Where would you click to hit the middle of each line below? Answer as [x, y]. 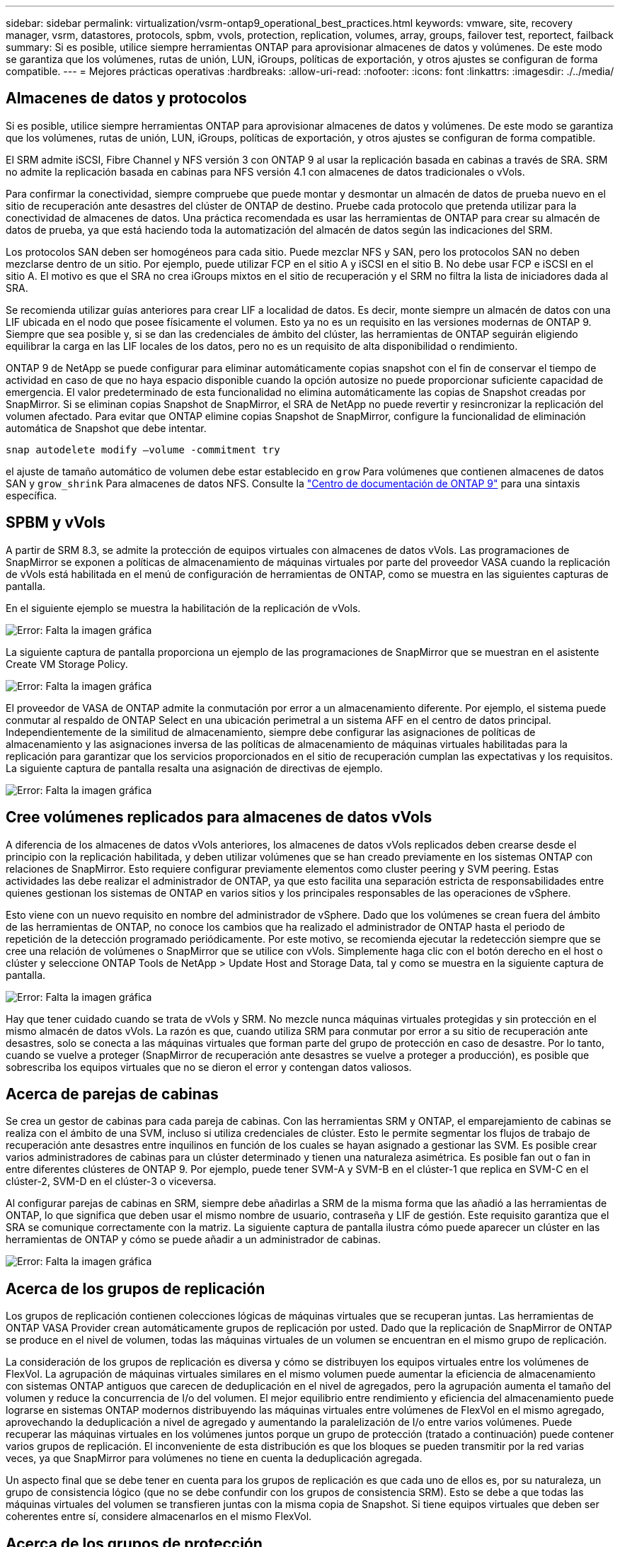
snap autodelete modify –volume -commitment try [143, 449]
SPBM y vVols [56, 523]
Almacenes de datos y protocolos [126, 98]
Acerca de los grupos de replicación [136, 1288]
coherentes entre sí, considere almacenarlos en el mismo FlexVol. [159, 1517]
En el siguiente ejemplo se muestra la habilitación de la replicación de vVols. [183, 608]
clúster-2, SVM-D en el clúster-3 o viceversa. [111, 1181]
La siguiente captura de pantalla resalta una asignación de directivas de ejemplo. [194, 768]
